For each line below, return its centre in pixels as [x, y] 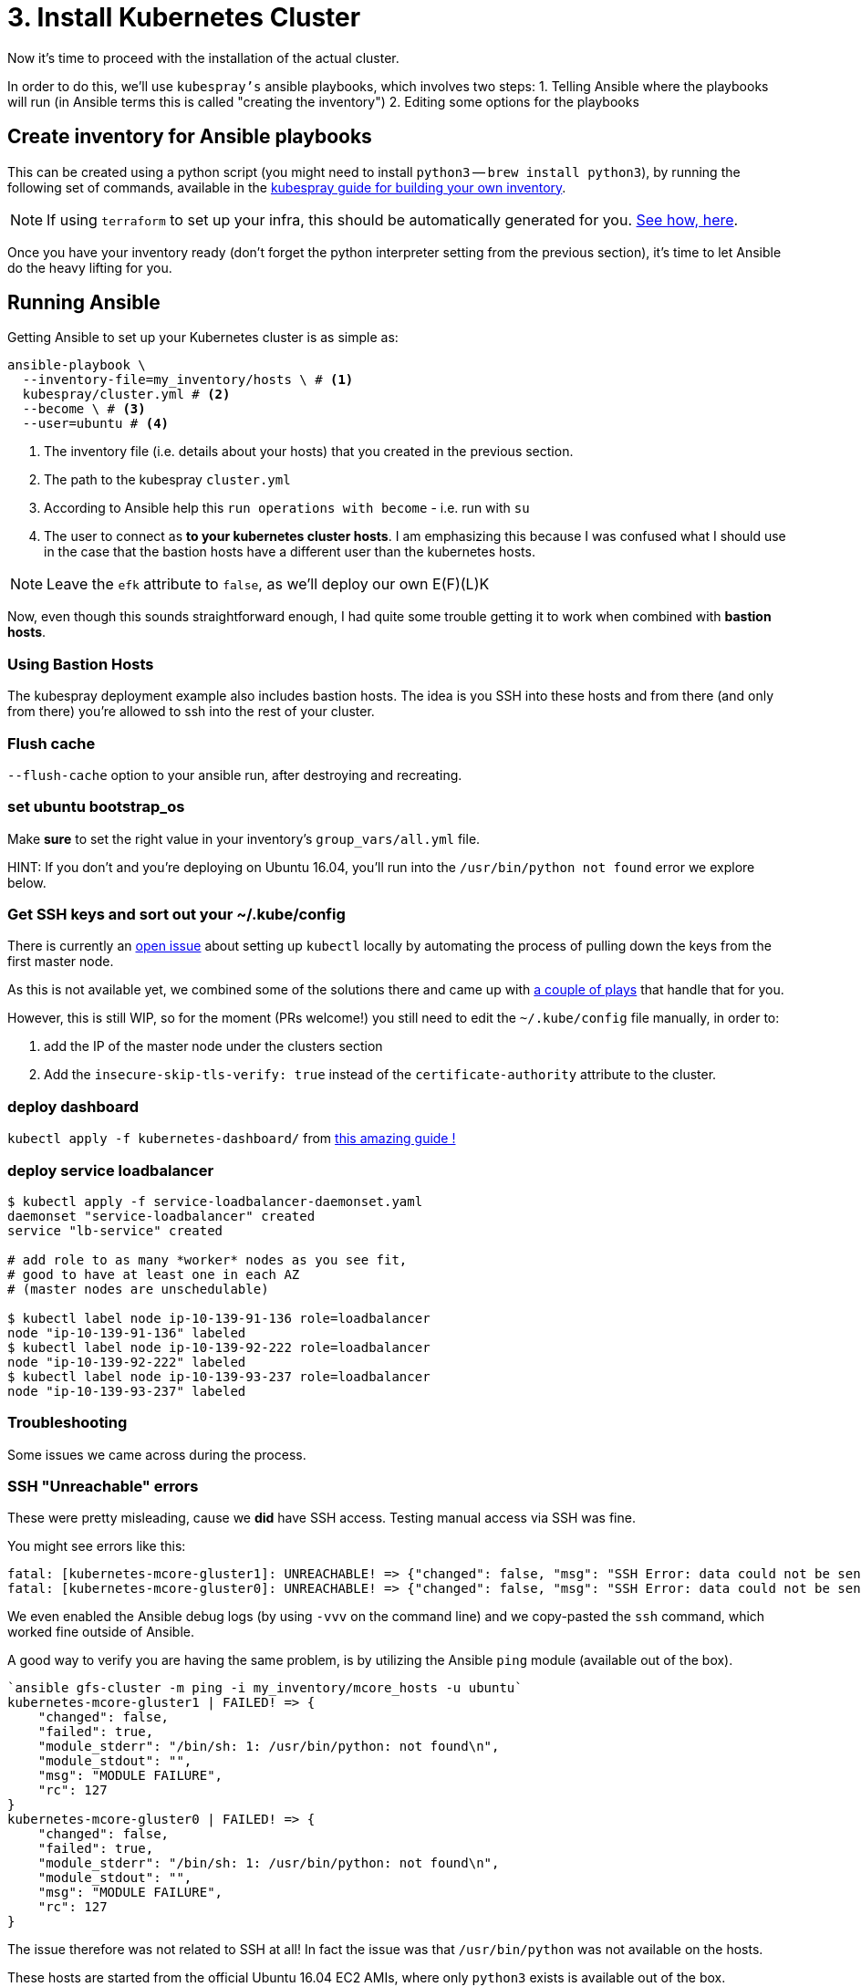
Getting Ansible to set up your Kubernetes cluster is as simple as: [203, 338]
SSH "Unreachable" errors [103, 1487]
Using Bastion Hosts [81, 664]
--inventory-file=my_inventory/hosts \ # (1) [188, 380]
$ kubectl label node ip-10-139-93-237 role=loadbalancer [219, 1376]
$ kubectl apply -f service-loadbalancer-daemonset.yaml [215, 1201]
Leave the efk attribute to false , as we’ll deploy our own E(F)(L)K [268, 584]
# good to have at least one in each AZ [154, 1274]
